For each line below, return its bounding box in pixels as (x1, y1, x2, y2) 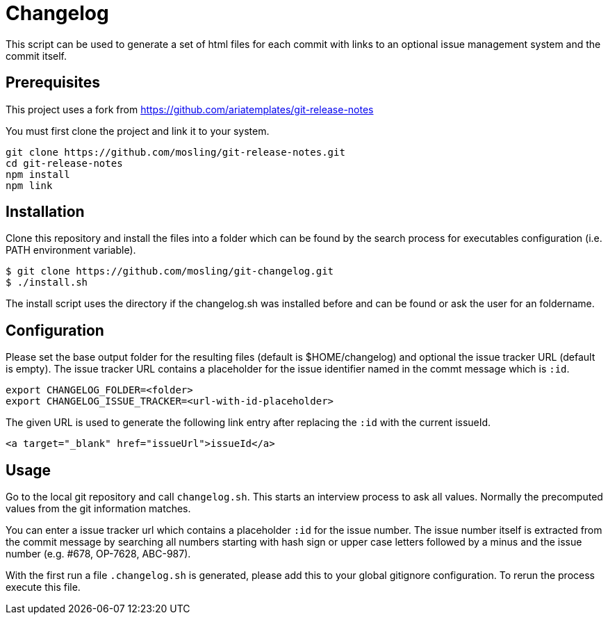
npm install (6, 168, 70, 180)
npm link (6, 179, 53, 191)
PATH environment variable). (6, 244, 136, 256)
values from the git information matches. (6, 503, 191, 515)
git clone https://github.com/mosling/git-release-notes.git (6, 146, 345, 158)
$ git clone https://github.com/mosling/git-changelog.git (6, 266, 334, 277)
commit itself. (6, 49, 67, 62)
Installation (6, 203, 85, 221)
